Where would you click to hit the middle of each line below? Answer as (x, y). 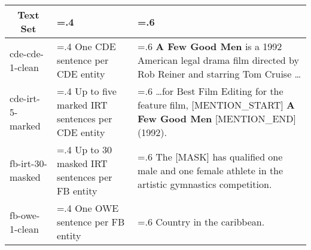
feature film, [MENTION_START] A (216, 105)
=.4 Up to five (86, 91)
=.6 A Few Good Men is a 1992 (210, 46)
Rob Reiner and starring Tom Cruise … (219, 74)
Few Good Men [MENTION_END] (217, 118)
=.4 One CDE (86, 46)
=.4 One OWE (88, 208)
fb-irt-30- (28, 163)
